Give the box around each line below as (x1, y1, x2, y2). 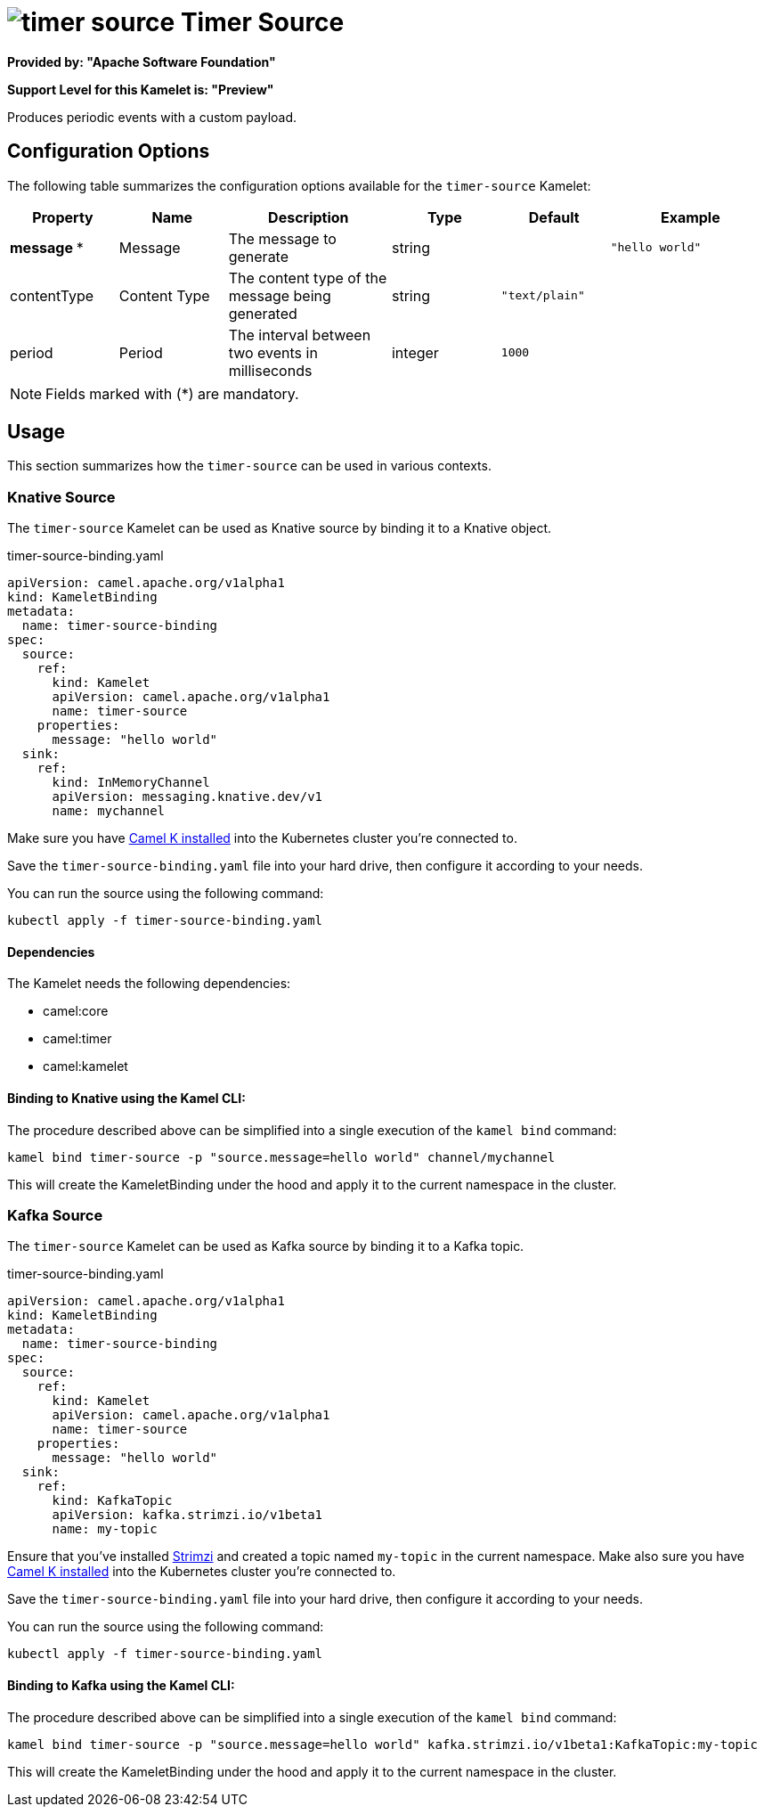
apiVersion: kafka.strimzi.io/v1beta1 (52, 1508, 323, 1523)
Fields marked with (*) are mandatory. (45, 384, 299, 403)
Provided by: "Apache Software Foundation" (7, 53, 276, 69)
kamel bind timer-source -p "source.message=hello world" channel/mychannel (7, 1149, 556, 1164)
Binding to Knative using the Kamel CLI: (7, 1091, 246, 1107)
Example (660, 208, 720, 226)
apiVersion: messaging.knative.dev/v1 (52, 789, 323, 805)
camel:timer (43, 1031, 112, 1047)
